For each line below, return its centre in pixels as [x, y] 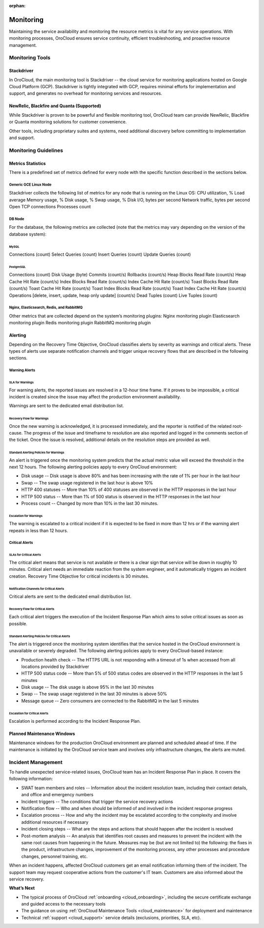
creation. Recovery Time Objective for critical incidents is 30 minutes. [79, 576]
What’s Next [22, 888]
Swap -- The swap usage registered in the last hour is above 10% [87, 483]
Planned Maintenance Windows [42, 734]
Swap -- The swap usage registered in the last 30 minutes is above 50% [94, 694]
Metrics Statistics [27, 163]
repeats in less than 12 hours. [39, 530]
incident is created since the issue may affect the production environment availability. [95, 397]
